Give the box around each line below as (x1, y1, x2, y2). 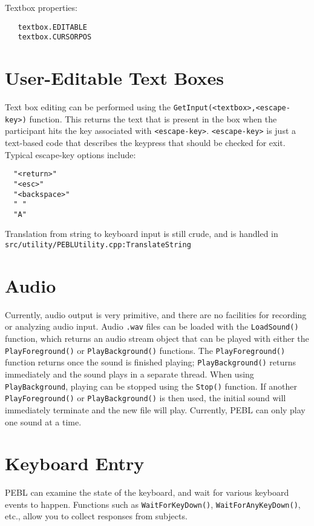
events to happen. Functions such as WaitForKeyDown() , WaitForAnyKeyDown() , (5, 498, 301, 510)
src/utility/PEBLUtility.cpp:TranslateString (5, 241, 191, 250)
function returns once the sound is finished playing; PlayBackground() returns (5, 356, 296, 368)
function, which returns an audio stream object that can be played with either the (5, 332, 309, 345)
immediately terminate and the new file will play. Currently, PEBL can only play (5, 403, 306, 416)
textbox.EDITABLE (18, 22, 88, 32)
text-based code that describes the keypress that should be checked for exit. (5, 136, 286, 148)
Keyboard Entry (5, 451, 145, 476)
